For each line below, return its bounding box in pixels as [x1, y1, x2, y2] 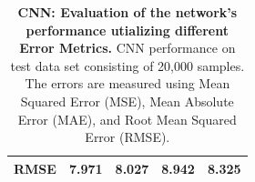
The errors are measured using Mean [25, 74, 230, 93]
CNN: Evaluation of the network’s [17, 3, 238, 21]
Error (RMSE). [85, 127, 170, 147]
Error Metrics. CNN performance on [19, 38, 236, 57]
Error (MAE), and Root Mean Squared [17, 109, 237, 128]
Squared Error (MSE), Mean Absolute [20, 91, 234, 110]
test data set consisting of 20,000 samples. [10, 56, 245, 75]
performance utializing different [25, 20, 229, 39]
